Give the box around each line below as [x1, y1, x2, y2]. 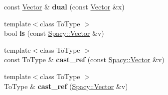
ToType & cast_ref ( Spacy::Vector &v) [4, 81, 128, 91]
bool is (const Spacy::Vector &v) [4, 28, 104, 38]
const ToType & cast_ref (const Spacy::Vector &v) [4, 54, 165, 65]
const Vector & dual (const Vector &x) [4, 1, 125, 11]
